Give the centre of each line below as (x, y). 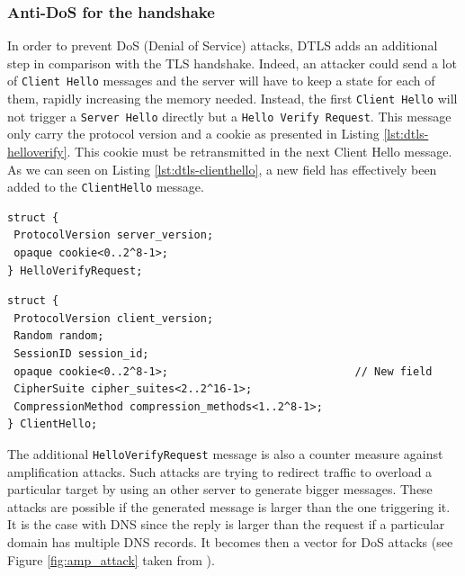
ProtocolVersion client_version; (114, 318)
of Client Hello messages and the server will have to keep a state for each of (221, 81)
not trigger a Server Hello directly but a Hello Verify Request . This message (229, 116)
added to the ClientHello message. (106, 187)
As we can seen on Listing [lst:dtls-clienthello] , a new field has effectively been (222, 169)
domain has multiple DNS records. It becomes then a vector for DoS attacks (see (230, 541)
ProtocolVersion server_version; (114, 235)
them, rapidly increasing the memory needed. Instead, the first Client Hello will (232, 99)
